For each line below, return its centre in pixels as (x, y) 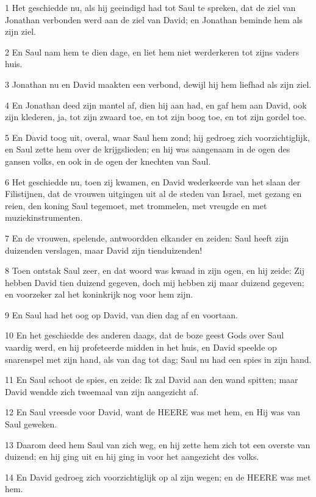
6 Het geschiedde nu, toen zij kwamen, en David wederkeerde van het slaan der (153, 181)
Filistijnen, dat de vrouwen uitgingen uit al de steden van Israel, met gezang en (153, 194)
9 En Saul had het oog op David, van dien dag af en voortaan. (121, 314)
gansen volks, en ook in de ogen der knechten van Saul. (108, 161)
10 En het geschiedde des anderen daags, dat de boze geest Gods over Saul (145, 335)
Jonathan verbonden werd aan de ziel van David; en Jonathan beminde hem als (154, 19)
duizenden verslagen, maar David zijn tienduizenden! (104, 250)
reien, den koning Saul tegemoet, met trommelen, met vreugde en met (136, 205)
